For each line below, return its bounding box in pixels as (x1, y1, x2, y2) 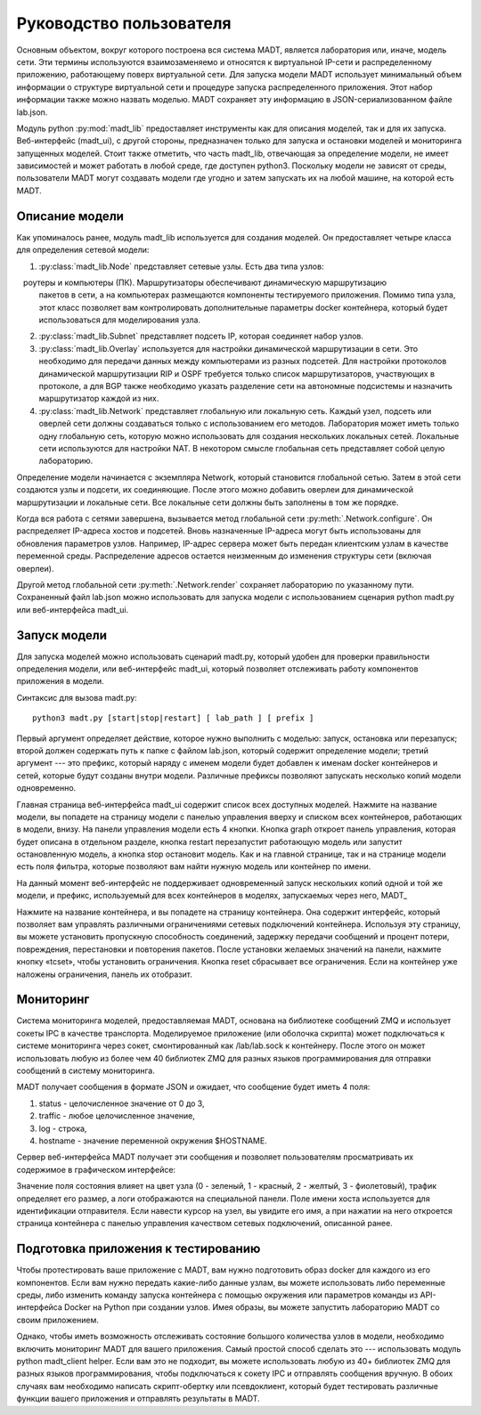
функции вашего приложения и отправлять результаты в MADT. (16, 1394, 260, 1404)
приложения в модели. (16, 676, 104, 687)
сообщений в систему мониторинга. (16, 1065, 155, 1077)
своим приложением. (16, 1314, 100, 1325)
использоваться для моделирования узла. (38, 314, 200, 325)
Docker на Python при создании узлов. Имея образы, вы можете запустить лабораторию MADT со (63, 1302, 440, 1313)
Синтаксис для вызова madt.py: (16, 692, 137, 703)
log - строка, (38, 1123, 87, 1134)
